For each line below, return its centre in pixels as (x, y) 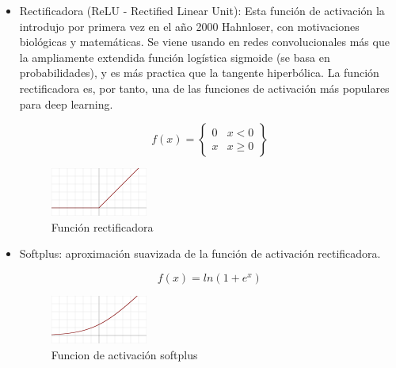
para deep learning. (66, 103)
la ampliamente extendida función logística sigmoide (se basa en (175, 57)
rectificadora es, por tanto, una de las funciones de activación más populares (204, 88)
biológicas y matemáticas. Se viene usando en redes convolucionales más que (204, 42)
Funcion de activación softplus (124, 354)
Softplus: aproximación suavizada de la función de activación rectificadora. (200, 253)
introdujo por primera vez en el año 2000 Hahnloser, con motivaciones (189, 26)
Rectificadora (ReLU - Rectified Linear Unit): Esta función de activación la (202, 10)
